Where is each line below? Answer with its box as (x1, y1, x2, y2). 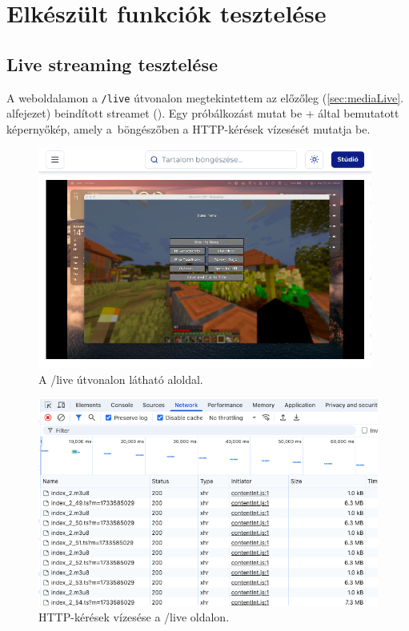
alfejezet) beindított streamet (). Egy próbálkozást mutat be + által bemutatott (6, 105, 399, 122)
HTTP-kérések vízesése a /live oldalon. (38, 608, 230, 625)
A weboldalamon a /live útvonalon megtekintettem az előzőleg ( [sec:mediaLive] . (6, 89, 404, 106)
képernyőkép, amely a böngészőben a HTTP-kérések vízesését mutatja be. (6, 120, 371, 137)
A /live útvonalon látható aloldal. (38, 371, 203, 388)
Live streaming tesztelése (6, 51, 218, 76)
